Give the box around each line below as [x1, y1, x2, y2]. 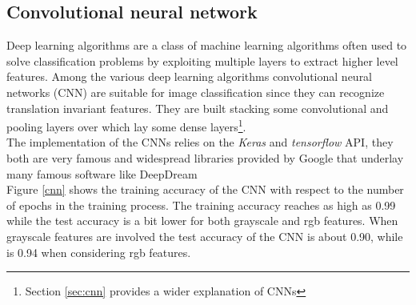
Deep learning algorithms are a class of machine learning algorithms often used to [6, 37, 407, 54]
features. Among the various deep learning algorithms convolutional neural [6, 68, 373, 85]
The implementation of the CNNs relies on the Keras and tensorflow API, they [6, 134, 394, 150]
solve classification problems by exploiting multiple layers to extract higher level [6, 52, 398, 69]
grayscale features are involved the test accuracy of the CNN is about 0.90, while [6, 227, 403, 244]
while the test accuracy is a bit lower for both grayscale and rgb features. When [6, 212, 398, 229]
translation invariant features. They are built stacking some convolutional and [6, 99, 389, 116]
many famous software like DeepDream [6, 165, 198, 182]
